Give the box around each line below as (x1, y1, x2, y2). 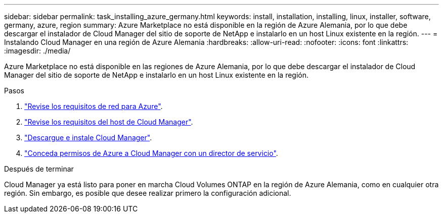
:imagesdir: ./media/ (4, 46, 71, 55)
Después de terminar (4, 165, 74, 173)
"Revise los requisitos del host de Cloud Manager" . (24, 118, 193, 126)
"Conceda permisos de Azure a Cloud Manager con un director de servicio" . (24, 149, 278, 157)
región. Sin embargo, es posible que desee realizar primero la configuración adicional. (4, 189, 291, 197)
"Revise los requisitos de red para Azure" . (24, 102, 163, 111)
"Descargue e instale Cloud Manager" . (24, 133, 152, 142)
